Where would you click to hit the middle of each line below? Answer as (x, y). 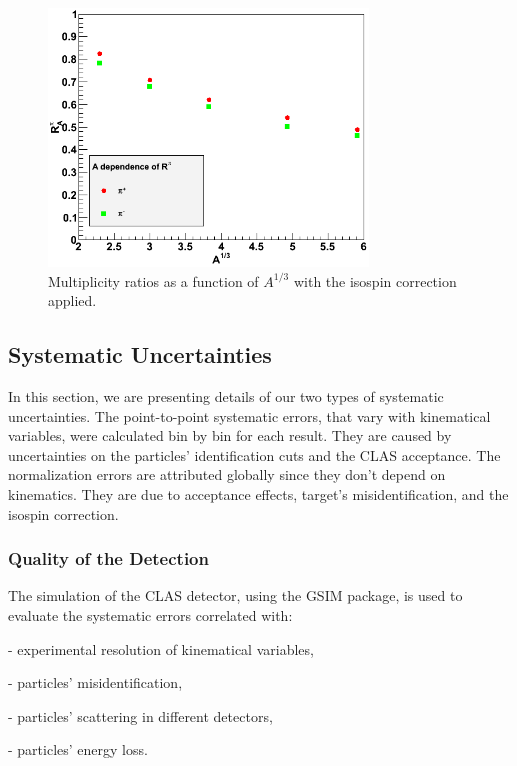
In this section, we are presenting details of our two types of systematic (226, 396)
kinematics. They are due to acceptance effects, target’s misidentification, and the (258, 493)
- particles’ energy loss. (78, 749)
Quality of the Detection (108, 558)
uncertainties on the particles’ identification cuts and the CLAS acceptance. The (254, 454)
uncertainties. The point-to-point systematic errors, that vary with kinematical (249, 415)
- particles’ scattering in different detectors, (140, 715)
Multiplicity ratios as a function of (153, 280)
